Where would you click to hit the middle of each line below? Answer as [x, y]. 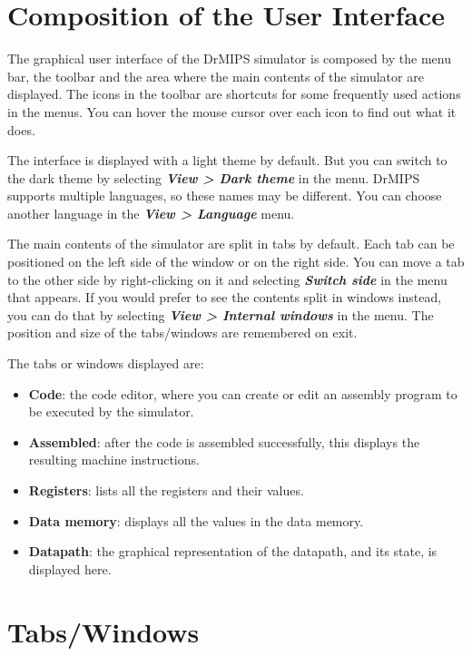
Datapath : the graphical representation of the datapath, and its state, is [233, 551]
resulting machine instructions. [114, 460]
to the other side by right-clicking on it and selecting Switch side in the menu [227, 279]
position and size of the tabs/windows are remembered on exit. [182, 333]
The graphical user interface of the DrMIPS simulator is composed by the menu [229, 59]
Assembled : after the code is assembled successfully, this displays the [224, 441]
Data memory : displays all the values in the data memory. [196, 520]
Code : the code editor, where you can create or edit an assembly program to [243, 393]
